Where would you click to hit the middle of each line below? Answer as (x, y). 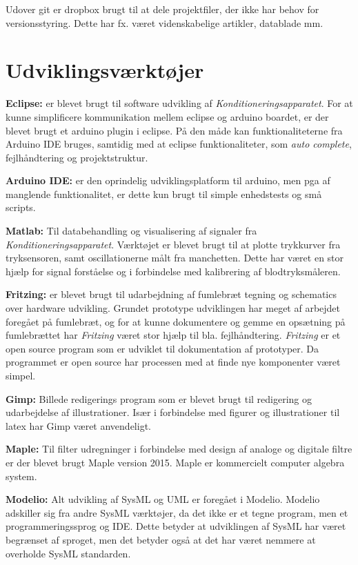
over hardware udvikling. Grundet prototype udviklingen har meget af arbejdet (173, 308)
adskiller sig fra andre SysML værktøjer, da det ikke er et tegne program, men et (177, 512)
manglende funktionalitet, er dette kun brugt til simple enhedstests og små (164, 194)
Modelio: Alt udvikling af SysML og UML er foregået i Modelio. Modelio (163, 499)
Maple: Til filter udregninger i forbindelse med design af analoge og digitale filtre (179, 449)
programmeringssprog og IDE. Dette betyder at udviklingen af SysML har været (176, 526)
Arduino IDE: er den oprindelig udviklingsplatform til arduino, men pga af (168, 180)
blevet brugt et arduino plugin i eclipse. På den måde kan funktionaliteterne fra (174, 130)
